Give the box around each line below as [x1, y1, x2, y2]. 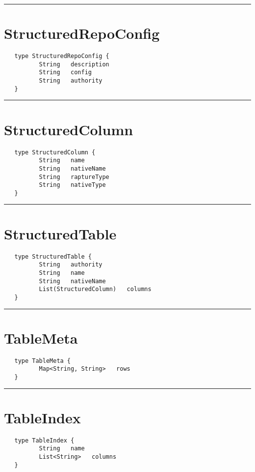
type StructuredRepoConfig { [14, 53, 109, 60]
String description [39, 60, 109, 68]
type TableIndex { [14, 437, 75, 444]
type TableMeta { [14, 357, 71, 364]
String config [39, 69, 92, 76]
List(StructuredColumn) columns [39, 286, 152, 293]
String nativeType [39, 181, 106, 189]
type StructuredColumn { [14, 148, 96, 156]
